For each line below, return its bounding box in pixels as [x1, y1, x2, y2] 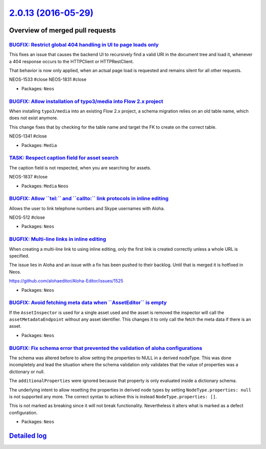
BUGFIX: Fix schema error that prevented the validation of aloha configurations [9, 345, 202, 351]
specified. [9, 253, 30, 259]
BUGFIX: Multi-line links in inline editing [9, 236, 106, 242]
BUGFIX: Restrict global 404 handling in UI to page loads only [9, 41, 159, 48]
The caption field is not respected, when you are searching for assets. [9, 165, 151, 171]
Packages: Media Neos [21, 183, 69, 189]
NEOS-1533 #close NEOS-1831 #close [9, 76, 87, 82]
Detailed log [9, 431, 47, 440]
